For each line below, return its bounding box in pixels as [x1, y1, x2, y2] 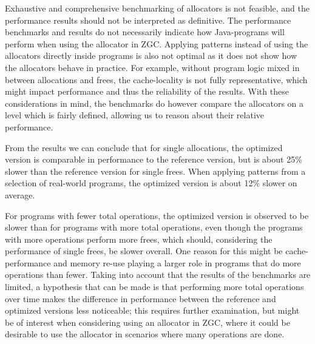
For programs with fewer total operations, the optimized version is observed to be [5, 209, 309, 221]
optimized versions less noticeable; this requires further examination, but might [5, 304, 300, 317]
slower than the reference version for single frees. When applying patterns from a [5, 164, 306, 177]
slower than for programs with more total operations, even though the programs [5, 221, 303, 234]
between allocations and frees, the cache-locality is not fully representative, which [5, 73, 308, 86]
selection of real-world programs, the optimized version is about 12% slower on [5, 177, 297, 189]
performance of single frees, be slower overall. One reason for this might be [5, 245, 283, 257]
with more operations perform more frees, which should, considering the [5, 232, 273, 245]
